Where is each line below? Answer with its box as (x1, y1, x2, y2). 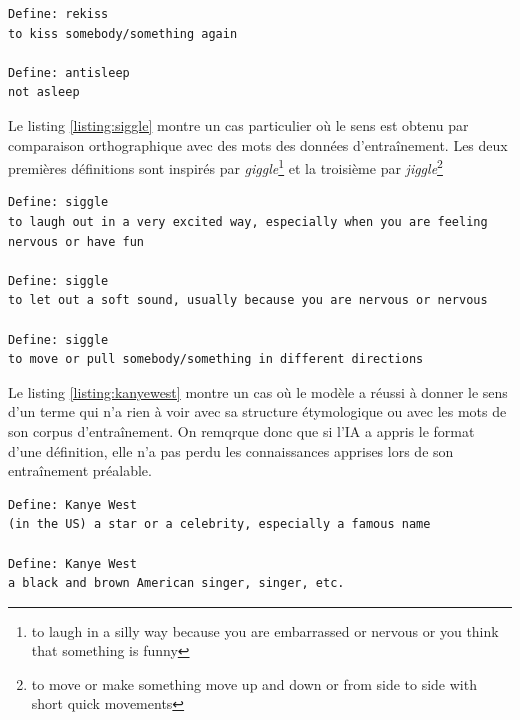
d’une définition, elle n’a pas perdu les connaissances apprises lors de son (8, 440, 454, 461)
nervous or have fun (8, 234, 145, 249)
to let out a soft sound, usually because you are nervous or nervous (8, 293, 488, 308)
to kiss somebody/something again (8, 26, 238, 41)
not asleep (8, 85, 80, 100)
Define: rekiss (8, 7, 109, 21)
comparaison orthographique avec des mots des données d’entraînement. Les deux (8, 134, 508, 155)
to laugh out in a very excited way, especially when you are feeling (8, 215, 488, 229)
